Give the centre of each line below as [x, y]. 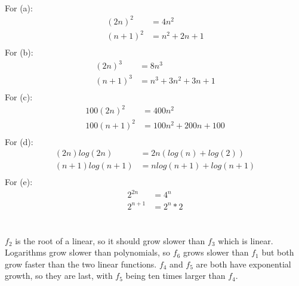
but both [278, 252]
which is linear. [246, 240]
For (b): [19, 52]
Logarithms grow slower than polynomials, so [88, 252]
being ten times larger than [175, 276]
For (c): [19, 96]
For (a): [19, 7]
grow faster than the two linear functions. [81, 264]
